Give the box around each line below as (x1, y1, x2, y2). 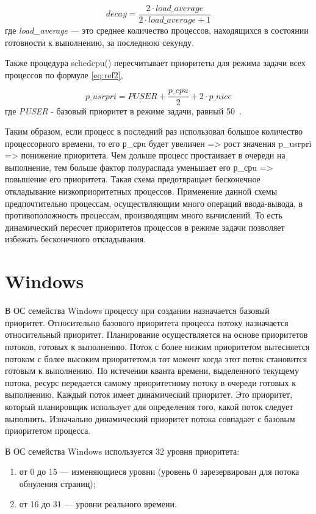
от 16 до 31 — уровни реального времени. (19, 497, 177, 510)
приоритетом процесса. (5, 424, 91, 437)
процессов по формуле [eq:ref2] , (5, 68, 123, 81)
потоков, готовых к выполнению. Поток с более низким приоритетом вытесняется (5, 340, 310, 352)
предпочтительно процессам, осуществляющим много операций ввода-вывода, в (5, 196, 303, 209)
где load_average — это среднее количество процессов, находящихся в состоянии (5, 24, 309, 37)
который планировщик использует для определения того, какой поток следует (5, 400, 293, 412)
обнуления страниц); (19, 477, 96, 490)
